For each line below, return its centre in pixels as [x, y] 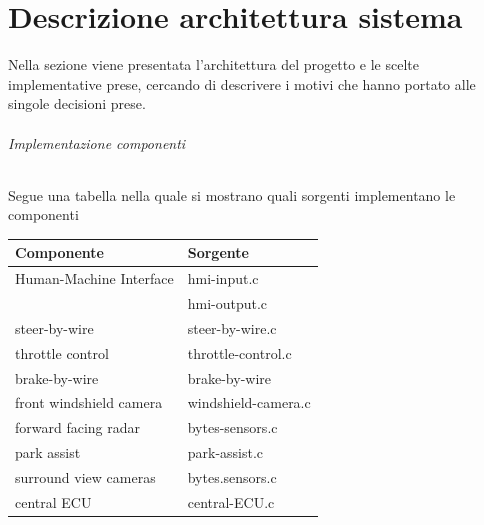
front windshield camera [89, 402]
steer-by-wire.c [232, 327]
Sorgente [218, 252]
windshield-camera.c [249, 402]
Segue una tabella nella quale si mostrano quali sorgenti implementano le [232, 194]
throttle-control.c [239, 352]
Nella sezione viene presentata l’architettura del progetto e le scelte [213, 64]
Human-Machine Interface [94, 278]
